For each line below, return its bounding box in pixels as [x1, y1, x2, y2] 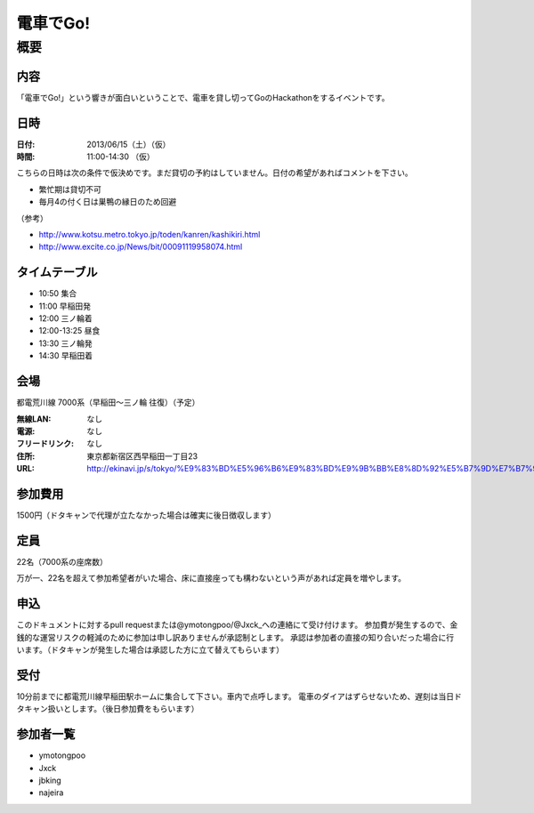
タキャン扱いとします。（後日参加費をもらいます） [16, 704, 199, 714]
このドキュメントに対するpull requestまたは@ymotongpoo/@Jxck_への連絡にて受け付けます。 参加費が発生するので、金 [16, 619, 458, 631]
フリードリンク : [16, 439, 75, 449]
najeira [38, 787, 64, 798]
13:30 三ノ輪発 [38, 338, 93, 349]
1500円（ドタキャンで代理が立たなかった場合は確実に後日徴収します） [16, 510, 276, 520]
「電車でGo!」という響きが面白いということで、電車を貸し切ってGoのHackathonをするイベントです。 [16, 92, 390, 102]
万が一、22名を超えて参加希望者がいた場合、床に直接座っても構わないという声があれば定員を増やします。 [16, 573, 407, 584]
